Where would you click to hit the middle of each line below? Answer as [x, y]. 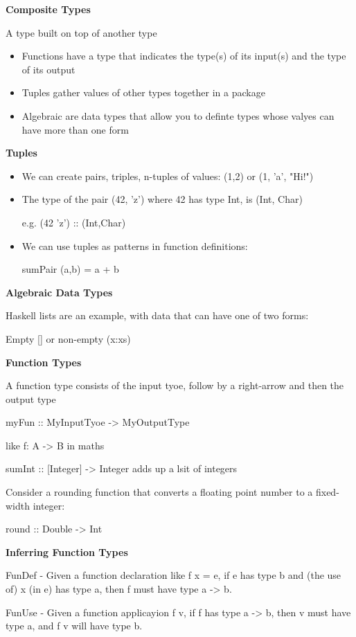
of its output [48, 69]
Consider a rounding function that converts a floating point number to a [159, 492]
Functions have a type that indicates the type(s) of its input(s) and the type [184, 56]
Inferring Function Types [67, 551]
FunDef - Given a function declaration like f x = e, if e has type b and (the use [173, 575]
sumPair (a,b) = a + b [70, 269]
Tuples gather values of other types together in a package [143, 92]
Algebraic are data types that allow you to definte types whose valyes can [178, 115]
